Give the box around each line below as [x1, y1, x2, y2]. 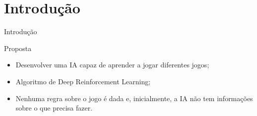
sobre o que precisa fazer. [15, 103, 93, 113]
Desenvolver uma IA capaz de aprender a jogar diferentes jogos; [15, 59, 209, 70]
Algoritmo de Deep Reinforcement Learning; [15, 76, 151, 86]
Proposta [4, 43, 32, 53]
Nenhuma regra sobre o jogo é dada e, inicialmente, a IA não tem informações [15, 93, 253, 103]
